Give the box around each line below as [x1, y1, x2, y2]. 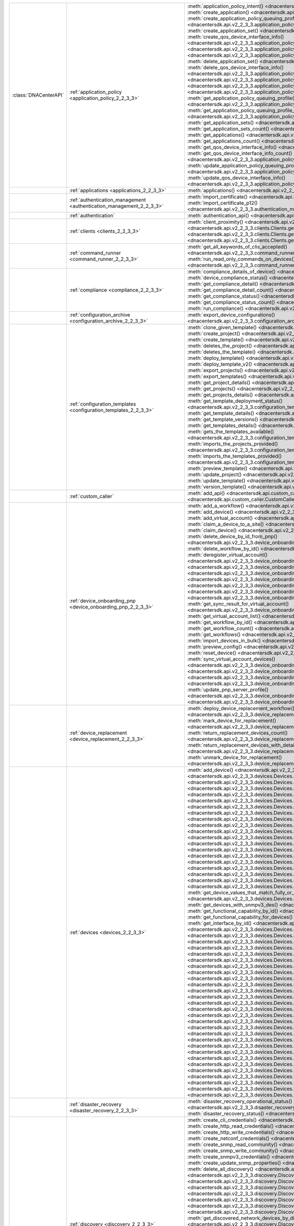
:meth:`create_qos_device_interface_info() [187, 33, 284, 40]
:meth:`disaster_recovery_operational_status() [187, 1098, 293, 1104]
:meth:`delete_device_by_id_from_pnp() [187, 533, 278, 539]
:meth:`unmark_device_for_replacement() [187, 754, 282, 761]
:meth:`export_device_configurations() [187, 311, 275, 318]
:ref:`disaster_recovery [69, 1101, 122, 1108]
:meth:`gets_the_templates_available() [187, 428, 274, 435]
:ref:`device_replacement [69, 730, 127, 736]
